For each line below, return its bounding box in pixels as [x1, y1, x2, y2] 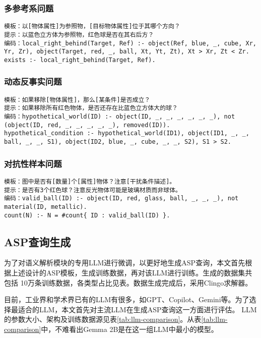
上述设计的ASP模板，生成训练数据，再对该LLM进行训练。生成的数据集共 [11, 267, 252, 277]
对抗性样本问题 [4, 157, 62, 170]
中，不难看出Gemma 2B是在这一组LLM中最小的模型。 [41, 323, 218, 334]
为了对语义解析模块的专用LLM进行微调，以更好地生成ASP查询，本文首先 [4, 257, 245, 268]
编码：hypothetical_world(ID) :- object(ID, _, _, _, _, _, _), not [4, 113, 235, 121]
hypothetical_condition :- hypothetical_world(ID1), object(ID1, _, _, [4, 130, 249, 137]
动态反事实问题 [4, 75, 62, 88]
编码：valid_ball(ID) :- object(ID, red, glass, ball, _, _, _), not [4, 195, 239, 202]
